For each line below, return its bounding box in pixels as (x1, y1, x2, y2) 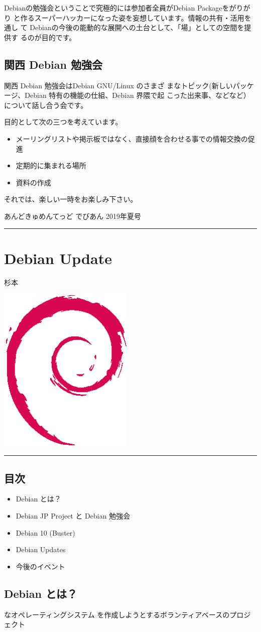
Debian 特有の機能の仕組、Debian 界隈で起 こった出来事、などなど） (25, 90, 250, 100)
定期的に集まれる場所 (16, 160, 86, 171)
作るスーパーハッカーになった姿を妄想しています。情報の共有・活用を (20, 12, 251, 23)
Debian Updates (16, 544, 66, 555)
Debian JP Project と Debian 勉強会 (16, 510, 130, 521)
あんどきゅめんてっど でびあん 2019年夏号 (4, 210, 141, 221)
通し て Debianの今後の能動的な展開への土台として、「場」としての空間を (4, 22, 244, 33)
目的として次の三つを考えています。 (4, 116, 122, 127)
